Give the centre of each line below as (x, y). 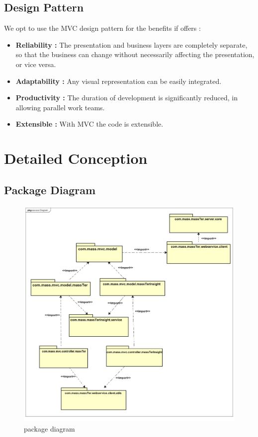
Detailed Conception (76, 158)
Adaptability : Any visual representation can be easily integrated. (119, 81)
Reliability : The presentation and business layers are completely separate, (131, 44)
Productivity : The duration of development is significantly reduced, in (127, 98)
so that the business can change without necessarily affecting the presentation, (135, 54)
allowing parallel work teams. (60, 107)
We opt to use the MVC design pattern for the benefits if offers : (102, 28)
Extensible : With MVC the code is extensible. (89, 124)
